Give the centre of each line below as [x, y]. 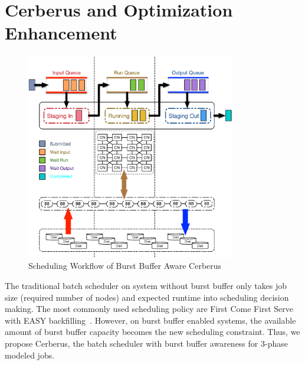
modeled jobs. [30, 355]
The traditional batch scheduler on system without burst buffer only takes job [146, 286]
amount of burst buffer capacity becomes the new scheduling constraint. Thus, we [152, 332]
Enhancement [61, 33]
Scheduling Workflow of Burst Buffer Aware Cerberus [125, 266]
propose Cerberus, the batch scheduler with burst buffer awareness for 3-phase [146, 343]
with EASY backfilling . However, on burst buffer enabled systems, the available [150, 320]
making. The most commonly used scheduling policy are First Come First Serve [149, 309]
